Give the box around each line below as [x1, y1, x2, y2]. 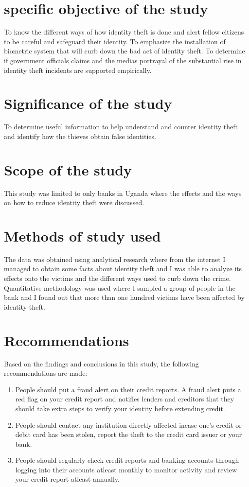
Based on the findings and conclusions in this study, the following [4, 358, 199, 368]
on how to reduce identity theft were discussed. [4, 197, 144, 208]
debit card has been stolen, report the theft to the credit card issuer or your [15, 429, 242, 439]
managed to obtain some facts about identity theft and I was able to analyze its [4, 263, 242, 274]
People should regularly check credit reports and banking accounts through [15, 455, 239, 465]
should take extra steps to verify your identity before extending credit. [15, 403, 225, 413]
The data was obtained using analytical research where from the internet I [4, 254, 226, 264]
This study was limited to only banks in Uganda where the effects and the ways [4, 188, 242, 198]
